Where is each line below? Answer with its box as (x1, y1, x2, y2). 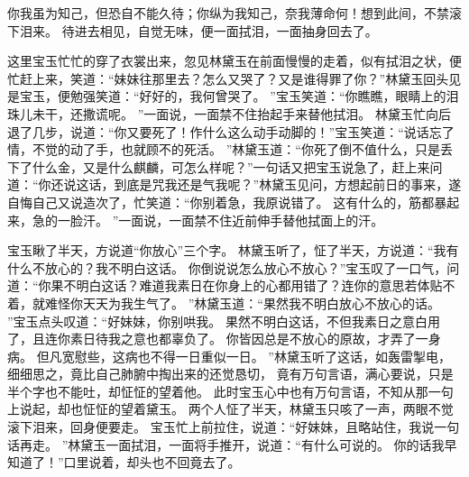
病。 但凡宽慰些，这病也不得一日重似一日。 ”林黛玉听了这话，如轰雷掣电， (7, 346, 451, 365)
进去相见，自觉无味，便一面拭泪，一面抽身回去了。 (74, 21, 378, 40)
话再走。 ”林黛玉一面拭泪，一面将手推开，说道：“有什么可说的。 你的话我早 (7, 435, 457, 454)
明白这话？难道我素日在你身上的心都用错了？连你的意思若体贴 (76, 276, 443, 295)
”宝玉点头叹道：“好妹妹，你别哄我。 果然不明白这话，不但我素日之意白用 (7, 311, 440, 330)
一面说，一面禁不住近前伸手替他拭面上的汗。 (118, 210, 384, 229)
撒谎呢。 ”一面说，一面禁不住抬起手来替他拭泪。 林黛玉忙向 (82, 104, 438, 123)
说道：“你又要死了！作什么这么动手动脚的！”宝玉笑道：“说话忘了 (69, 122, 455, 141)
